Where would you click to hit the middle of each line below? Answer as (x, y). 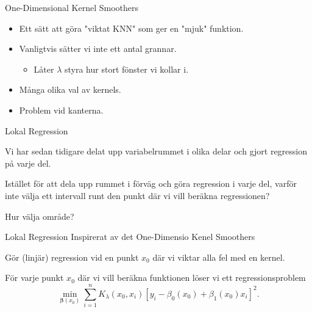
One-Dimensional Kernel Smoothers (72, 7)
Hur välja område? (40, 216)
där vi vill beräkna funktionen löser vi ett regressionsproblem (192, 278)
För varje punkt (34, 278)
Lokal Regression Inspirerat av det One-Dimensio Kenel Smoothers (130, 237)
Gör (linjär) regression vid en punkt (72, 257)
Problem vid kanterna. (61, 110)
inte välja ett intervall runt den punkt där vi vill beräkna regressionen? (137, 195)
